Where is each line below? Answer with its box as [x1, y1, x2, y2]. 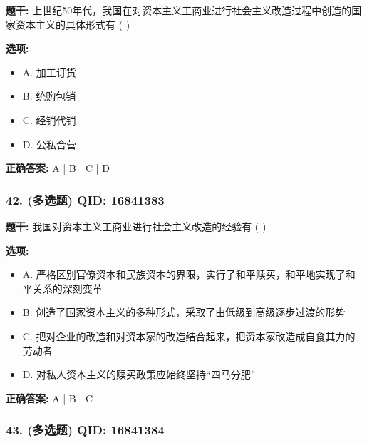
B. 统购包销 [22, 88, 76, 103]
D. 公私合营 [22, 136, 77, 151]
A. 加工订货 [22, 64, 76, 79]
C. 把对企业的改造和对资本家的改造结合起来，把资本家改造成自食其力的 [22, 328, 356, 343]
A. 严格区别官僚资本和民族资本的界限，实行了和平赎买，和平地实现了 [22, 267, 346, 282]
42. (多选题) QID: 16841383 [6, 190, 165, 208]
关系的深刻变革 [32, 280, 103, 295]
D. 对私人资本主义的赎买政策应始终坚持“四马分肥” [22, 367, 256, 382]
